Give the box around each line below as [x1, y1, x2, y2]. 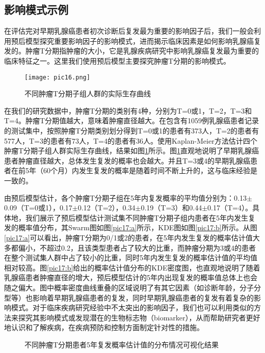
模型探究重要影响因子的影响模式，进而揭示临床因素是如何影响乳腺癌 [25, 35, 254, 46]
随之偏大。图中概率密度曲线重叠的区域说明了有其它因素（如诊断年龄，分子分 [4, 282, 261, 292]
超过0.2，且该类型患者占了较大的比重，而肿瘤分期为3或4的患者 [46, 242, 256, 253]
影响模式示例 [4, 2, 68, 17]
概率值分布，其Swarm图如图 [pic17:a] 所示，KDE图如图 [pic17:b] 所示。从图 [18, 222, 257, 233]
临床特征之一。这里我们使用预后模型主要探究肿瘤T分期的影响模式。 [4, 55, 231, 66]
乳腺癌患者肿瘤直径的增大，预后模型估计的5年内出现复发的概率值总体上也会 [4, 272, 257, 283]
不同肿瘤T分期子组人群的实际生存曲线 [24, 88, 151, 99]
